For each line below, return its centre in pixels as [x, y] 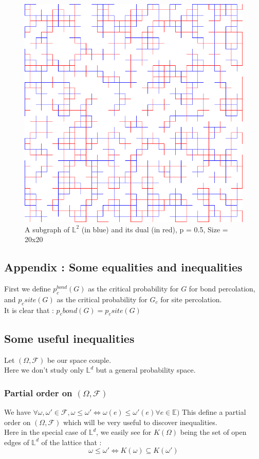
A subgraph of [47, 229]
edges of [17, 442]
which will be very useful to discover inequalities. [140, 422]
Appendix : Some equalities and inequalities [123, 267]
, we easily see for [124, 432]
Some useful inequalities [69, 338]
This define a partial [214, 411]
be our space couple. [79, 360]
